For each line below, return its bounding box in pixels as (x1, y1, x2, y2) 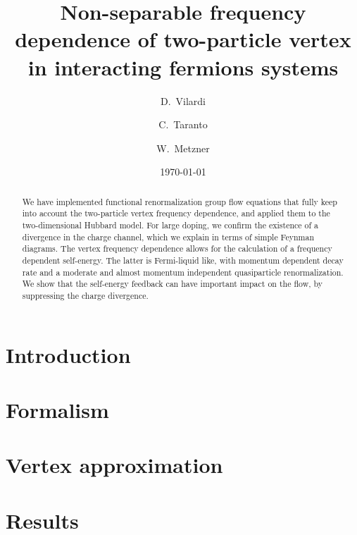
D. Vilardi (160, 93, 206, 108)
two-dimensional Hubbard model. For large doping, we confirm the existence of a (22, 219, 319, 230)
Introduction (6, 340, 131, 369)
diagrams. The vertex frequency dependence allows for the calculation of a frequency (22, 242, 332, 254)
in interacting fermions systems (27, 52, 339, 81)
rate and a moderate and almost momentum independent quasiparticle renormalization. (22, 266, 344, 278)
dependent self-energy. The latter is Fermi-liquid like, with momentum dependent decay (22, 254, 344, 266)
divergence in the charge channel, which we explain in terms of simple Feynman (22, 230, 315, 242)
